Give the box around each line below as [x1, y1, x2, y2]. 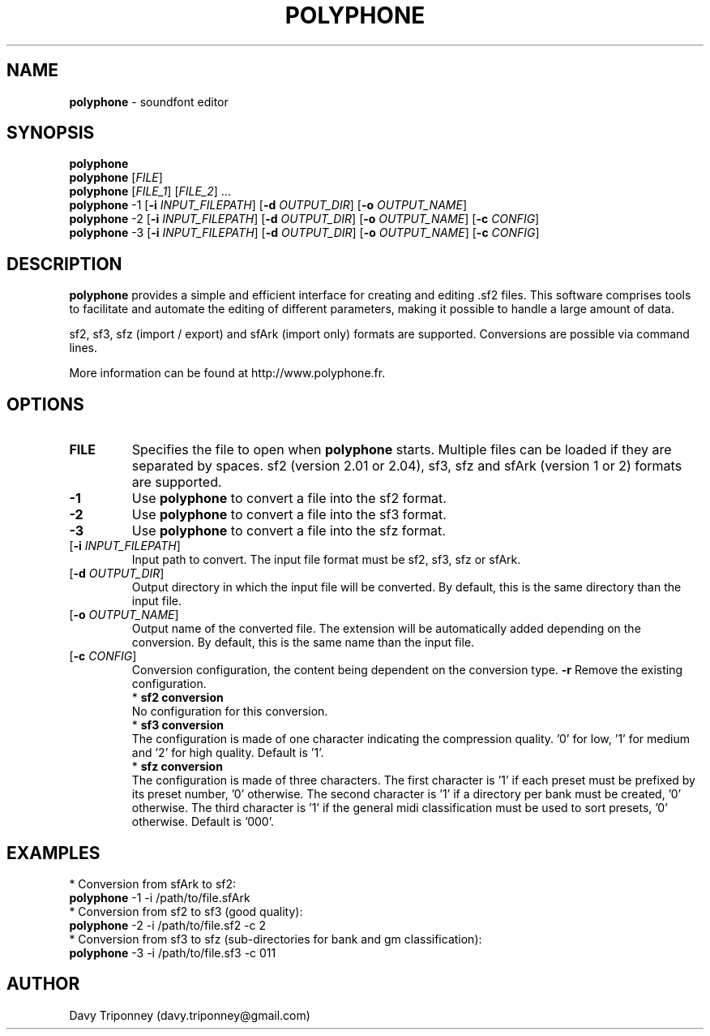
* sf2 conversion [131, 690, 224, 705]
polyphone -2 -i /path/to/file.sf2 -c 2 [69, 918, 267, 932]
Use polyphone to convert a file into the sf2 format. [131, 490, 447, 507]
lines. [69, 341, 98, 355]
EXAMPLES [6, 842, 101, 863]
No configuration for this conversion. [131, 704, 328, 719]
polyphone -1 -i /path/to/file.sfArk [69, 890, 250, 905]
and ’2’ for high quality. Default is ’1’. [131, 746, 324, 760]
